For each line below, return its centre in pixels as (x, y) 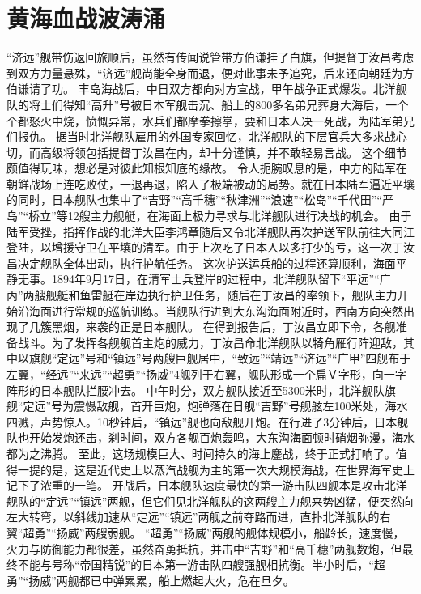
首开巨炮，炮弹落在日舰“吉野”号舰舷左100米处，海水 (269, 406)
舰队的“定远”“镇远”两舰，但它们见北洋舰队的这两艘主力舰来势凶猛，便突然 (204, 501)
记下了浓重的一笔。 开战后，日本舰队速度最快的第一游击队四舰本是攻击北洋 (207, 485)
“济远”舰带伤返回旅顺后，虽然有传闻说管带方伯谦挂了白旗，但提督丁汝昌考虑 (210, 57)
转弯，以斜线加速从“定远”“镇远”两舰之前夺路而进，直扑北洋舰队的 (204, 517)
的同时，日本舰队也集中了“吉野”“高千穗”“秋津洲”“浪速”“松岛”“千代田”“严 (200, 199)
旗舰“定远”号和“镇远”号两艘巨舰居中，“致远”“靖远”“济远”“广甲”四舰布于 (220, 358)
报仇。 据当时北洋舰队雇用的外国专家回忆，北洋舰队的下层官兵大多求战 (206, 136)
